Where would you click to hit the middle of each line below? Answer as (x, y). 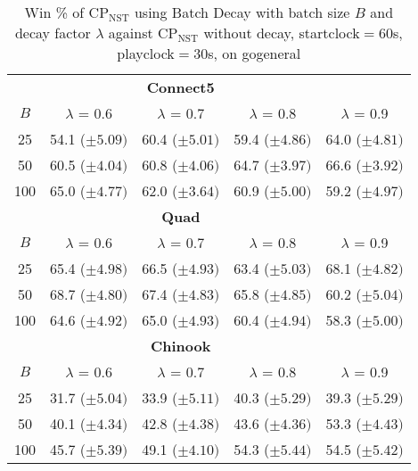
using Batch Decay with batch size (242, 12)
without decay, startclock (282, 33)
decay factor (53, 33)
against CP (143, 33)
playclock (146, 53)
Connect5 (180, 87)
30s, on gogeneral (247, 53)
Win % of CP (67, 12)
